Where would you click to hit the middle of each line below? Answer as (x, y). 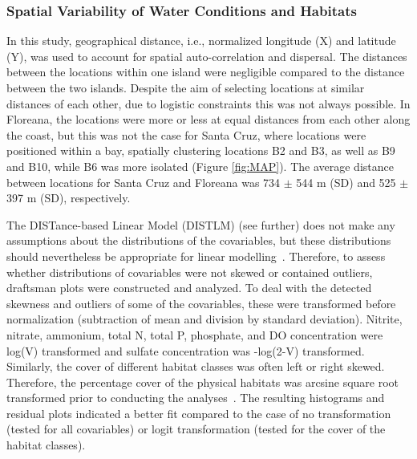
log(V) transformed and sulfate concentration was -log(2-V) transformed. (186, 350)
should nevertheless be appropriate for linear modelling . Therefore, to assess (196, 256)
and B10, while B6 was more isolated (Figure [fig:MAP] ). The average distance (200, 166)
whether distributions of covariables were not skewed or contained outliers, (190, 272)
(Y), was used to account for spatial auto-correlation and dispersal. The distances (207, 56)
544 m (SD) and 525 (346, 182)
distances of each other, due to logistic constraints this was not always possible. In (208, 103)
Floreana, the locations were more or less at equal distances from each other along (208, 119)
